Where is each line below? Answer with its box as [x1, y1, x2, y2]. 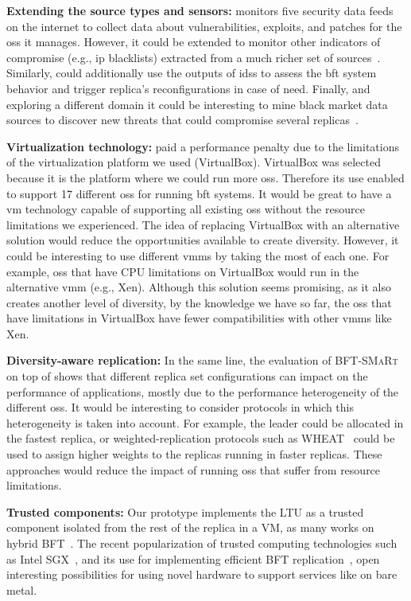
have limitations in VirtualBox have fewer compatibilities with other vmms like [6, 310, 392, 326]
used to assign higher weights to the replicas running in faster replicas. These [6, 446, 382, 462]
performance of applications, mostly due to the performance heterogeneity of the [6, 383, 399, 400]
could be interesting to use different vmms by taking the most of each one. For [6, 247, 390, 263]
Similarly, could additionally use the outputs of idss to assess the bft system [6, 64, 377, 81]
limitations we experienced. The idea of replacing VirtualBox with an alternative [6, 216, 400, 232]
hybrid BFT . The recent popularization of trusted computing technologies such [6, 535, 397, 551]
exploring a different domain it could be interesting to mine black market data [6, 96, 388, 112]
